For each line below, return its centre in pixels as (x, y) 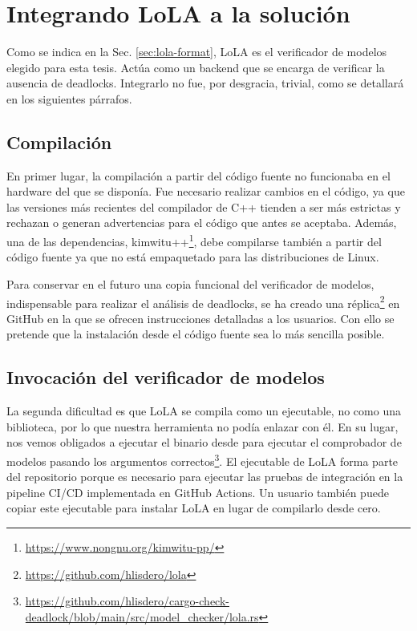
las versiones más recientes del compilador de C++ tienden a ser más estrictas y (204, 206)
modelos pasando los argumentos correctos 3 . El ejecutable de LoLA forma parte (202, 459)
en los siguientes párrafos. (69, 98)
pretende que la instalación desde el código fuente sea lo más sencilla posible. (196, 334)
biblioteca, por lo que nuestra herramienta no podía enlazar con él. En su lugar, (202, 426)
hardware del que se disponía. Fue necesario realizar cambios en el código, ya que (206, 191)
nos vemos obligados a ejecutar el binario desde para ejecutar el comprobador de (204, 442)
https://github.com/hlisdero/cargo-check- (127, 601)
